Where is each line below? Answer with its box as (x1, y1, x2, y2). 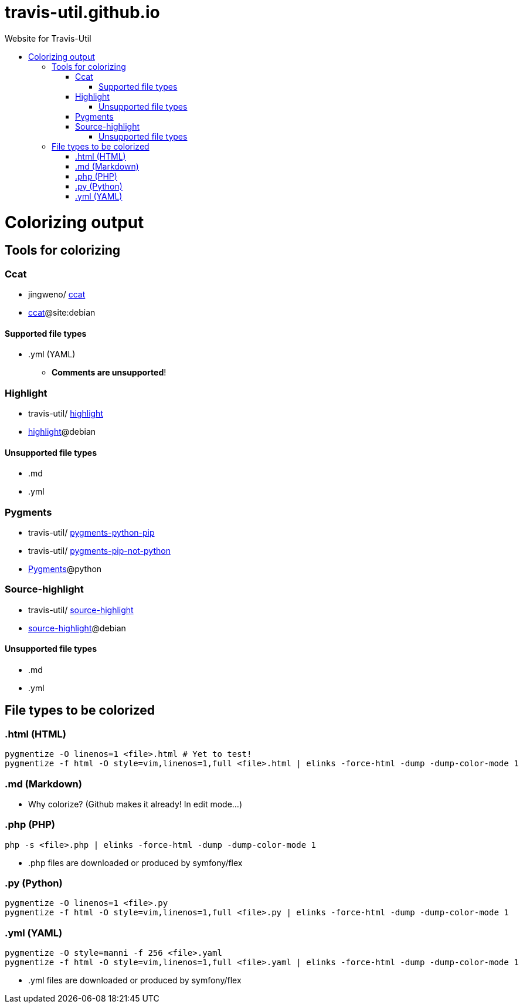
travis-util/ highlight (28, 408, 103, 419)
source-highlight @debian (28, 623, 126, 633)
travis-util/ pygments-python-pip (28, 527, 155, 537)
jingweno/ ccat (28, 289, 86, 300)
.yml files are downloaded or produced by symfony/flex (28, 975, 242, 986)
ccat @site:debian (28, 307, 96, 318)
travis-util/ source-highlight (28, 604, 134, 615)
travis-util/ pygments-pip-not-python (28, 545, 171, 556)
